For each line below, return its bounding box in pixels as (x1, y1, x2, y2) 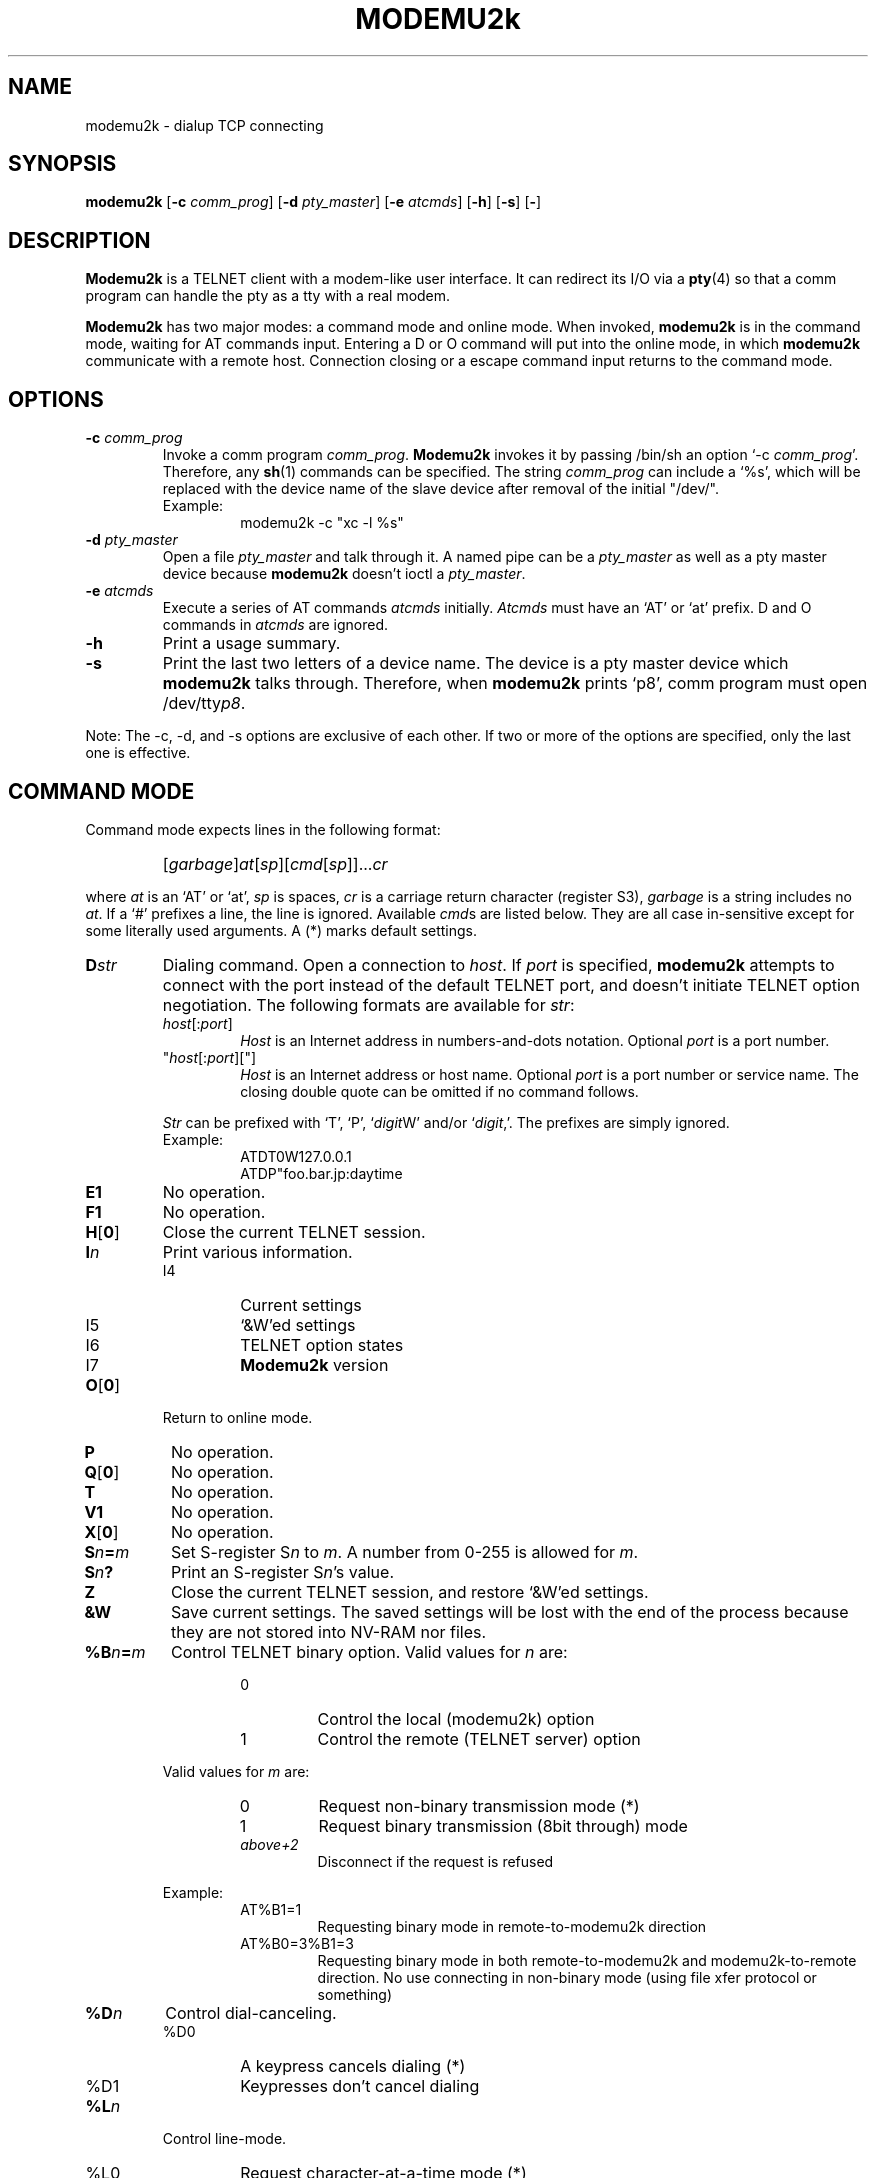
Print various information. (162, 1241, 353, 1262)
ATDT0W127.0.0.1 (240, 1147, 352, 1165)
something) (317, 1985, 393, 2003)
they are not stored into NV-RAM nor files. (171, 1621, 487, 1642)
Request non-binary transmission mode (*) (318, 1795, 640, 1816)
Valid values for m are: (162, 1762, 310, 1780)
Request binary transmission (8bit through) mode (318, 1815, 688, 1836)
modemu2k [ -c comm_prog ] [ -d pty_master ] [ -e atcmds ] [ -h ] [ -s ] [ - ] (85, 193, 542, 211)
